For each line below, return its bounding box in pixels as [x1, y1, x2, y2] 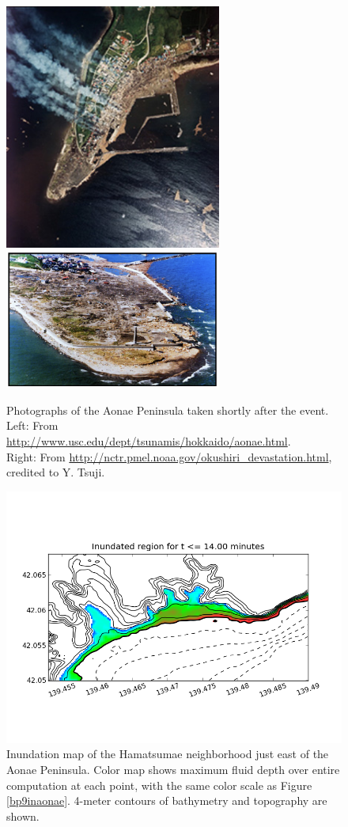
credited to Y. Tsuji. [6, 464, 105, 480]
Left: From [6, 417, 59, 434]
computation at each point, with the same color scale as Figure [6, 776, 312, 793]
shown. [6, 807, 40, 824]
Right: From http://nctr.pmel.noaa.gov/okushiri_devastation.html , [6, 448, 332, 465]
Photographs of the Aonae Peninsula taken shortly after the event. [6, 401, 329, 418]
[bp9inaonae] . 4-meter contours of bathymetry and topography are [6, 792, 327, 809]
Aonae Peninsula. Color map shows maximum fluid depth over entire [6, 761, 340, 777]
